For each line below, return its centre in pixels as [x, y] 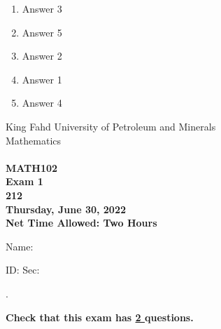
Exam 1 [24, 181]
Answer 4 [42, 103]
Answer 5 [42, 32]
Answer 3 [42, 8]
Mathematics [34, 140]
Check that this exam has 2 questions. [100, 317]
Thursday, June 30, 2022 [66, 209]
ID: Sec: [23, 270]
